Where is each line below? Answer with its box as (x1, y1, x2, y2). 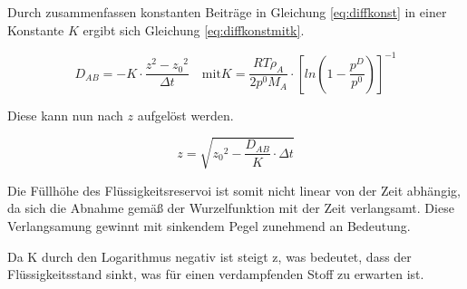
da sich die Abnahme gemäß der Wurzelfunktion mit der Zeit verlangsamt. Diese (7, 198, 454, 217)
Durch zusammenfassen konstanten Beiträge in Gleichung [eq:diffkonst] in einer (7, 3, 447, 21)
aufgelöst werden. (137, 105, 234, 124)
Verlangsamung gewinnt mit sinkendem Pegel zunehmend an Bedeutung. (7, 217, 411, 236)
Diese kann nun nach (7, 105, 123, 124)
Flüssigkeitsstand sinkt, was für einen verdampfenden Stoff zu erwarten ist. (7, 265, 424, 284)
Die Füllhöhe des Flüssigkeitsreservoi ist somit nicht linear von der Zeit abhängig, (7, 180, 461, 199)
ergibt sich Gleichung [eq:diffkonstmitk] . (83, 20, 305, 39)
